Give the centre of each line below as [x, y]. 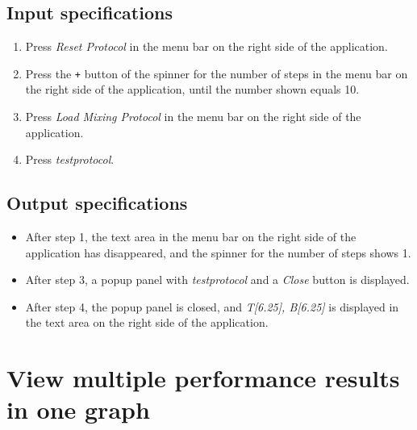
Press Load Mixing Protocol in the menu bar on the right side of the [193, 117]
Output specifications [97, 203]
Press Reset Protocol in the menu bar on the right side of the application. [206, 46]
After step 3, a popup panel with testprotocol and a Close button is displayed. [217, 280]
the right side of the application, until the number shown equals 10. [192, 89]
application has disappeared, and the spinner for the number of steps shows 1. [218, 252]
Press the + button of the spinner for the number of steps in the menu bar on [217, 73]
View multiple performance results [203, 378]
